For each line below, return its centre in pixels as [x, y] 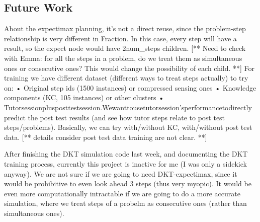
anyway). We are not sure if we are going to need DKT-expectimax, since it [121, 173]
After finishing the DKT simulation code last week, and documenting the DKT [126, 154]
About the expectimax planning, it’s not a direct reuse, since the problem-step [125, 28]
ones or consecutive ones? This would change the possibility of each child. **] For [129, 68]
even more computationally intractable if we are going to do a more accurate [122, 193]
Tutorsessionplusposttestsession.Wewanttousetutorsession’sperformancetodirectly [128, 107]
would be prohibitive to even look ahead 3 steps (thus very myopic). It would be [128, 183]
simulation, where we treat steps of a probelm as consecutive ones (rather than [125, 203]
